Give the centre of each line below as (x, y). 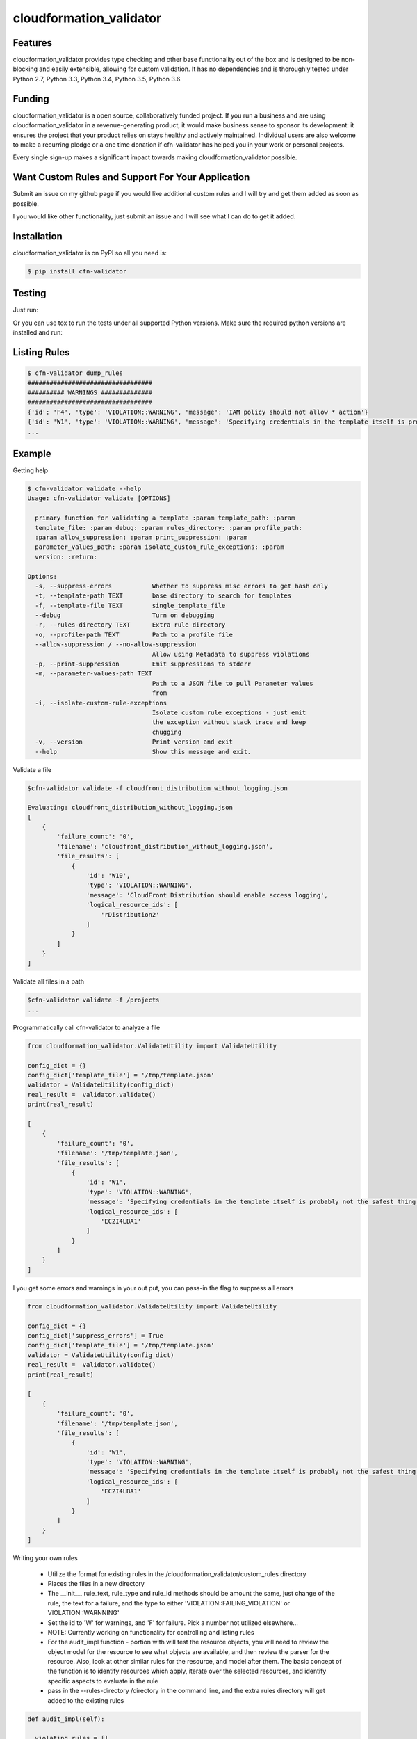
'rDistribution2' (130, 914)
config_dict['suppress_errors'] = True (95, 1336)
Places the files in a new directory (96, 1583)
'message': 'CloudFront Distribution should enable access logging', (207, 895)
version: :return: (66, 557)
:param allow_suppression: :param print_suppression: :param (141, 537)
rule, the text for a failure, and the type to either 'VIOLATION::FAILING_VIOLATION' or (169, 1603)
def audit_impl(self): (66, 1719)
